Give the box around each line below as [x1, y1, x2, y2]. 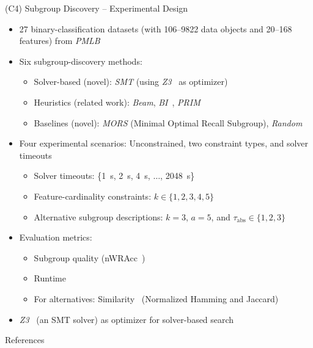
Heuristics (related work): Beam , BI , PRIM [34, 95, 201, 108]
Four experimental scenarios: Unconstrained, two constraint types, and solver [19, 137, 309, 150]
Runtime [34, 272, 66, 285]
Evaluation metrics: [19, 231, 92, 244]
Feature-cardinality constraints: [34, 189, 152, 202]
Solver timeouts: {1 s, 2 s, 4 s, [34, 169, 150, 182]
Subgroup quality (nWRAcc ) [34, 251, 145, 264]
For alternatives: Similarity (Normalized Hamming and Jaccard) [34, 292, 279, 305]
